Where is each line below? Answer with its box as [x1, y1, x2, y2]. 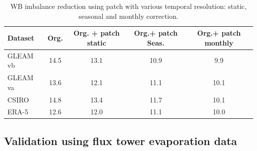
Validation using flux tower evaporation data [4, 133, 237, 148]
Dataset [7, 32, 35, 43]
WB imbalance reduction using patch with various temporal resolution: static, [10, 1, 247, 11]
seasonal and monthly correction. [79, 10, 178, 21]
